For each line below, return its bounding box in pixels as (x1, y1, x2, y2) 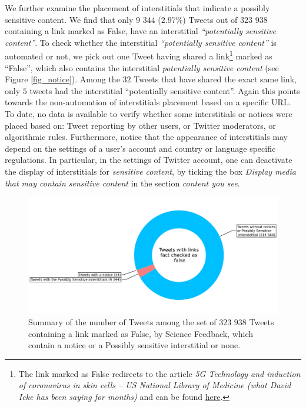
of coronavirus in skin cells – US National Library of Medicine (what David (18, 379, 291, 391)
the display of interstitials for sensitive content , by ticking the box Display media (5, 165, 296, 177)
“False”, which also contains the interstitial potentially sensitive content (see (5, 61, 279, 74)
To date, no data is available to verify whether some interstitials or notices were (5, 108, 292, 119)
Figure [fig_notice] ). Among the (5, 73, 120, 85)
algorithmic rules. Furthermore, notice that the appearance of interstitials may (5, 131, 288, 143)
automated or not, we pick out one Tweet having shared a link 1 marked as (5, 48, 272, 62)
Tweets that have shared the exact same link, (134, 73, 297, 85)
